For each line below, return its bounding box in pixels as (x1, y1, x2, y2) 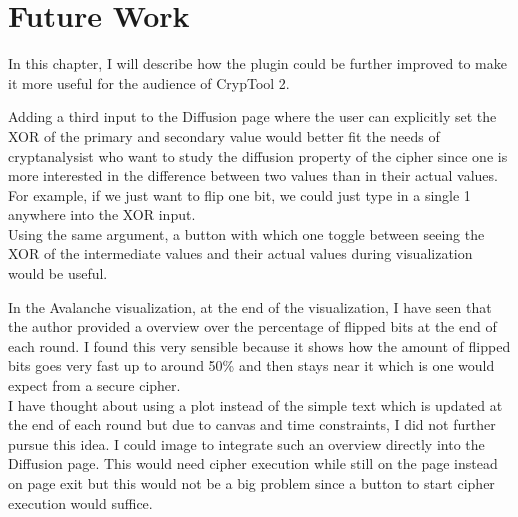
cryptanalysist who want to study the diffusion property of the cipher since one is (8, 145, 508, 166)
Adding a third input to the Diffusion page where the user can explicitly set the (8, 106, 497, 127)
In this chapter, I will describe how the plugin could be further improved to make (8, 53, 507, 74)
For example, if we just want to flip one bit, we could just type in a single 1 (8, 184, 471, 205)
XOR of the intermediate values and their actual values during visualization (8, 243, 473, 264)
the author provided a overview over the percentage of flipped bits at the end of (8, 316, 497, 337)
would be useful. (8, 263, 108, 284)
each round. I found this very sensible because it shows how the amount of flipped (8, 335, 511, 356)
